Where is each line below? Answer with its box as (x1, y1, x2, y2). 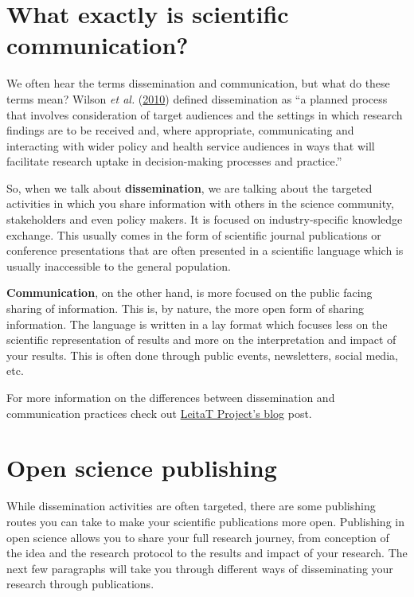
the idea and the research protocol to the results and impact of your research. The (6, 544, 408, 561)
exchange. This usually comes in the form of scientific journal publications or (6, 226, 381, 243)
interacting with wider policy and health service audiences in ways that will (6, 137, 375, 154)
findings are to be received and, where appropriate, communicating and (6, 122, 354, 139)
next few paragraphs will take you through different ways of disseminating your (6, 560, 393, 576)
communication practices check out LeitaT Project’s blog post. (6, 404, 312, 421)
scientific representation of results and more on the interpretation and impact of (6, 331, 396, 348)
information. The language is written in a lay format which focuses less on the (6, 315, 388, 332)
